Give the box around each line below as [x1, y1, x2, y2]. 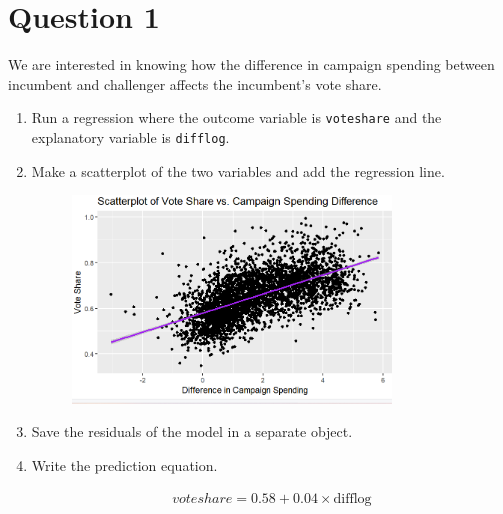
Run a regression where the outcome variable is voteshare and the [31, 107, 442, 128]
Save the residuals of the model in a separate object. [31, 421, 353, 442]
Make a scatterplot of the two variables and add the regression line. [31, 160, 445, 181]
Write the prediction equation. [31, 454, 218, 475]
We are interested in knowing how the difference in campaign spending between [8, 54, 495, 75]
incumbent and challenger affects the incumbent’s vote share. [8, 73, 382, 94]
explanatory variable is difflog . [31, 126, 230, 147]
